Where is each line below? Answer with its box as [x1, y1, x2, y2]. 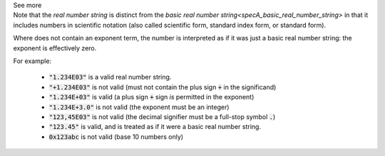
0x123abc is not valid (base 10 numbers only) [48, 132, 184, 141]
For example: [13, 57, 52, 65]
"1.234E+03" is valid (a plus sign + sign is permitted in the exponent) [48, 93, 255, 101]
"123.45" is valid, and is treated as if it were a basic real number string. [48, 123, 262, 131]
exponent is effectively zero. [13, 43, 97, 52]
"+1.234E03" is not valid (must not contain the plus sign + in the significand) [48, 82, 277, 91]
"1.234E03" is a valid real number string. [48, 73, 172, 82]
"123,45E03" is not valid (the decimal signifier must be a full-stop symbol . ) [48, 112, 276, 121]
